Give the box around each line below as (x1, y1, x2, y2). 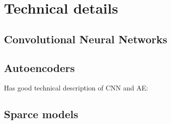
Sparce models (4, 106, 78, 122)
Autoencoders (4, 60, 75, 75)
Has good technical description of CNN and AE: (4, 83, 149, 93)
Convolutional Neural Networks (4, 31, 168, 46)
